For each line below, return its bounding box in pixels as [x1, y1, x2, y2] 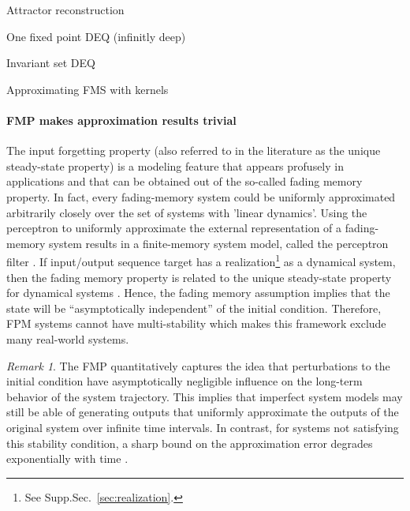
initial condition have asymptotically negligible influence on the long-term [6, 373, 363, 389]
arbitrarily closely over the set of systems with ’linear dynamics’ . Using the [6, 204, 367, 220]
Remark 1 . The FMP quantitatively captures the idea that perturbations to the [6, 357, 390, 374]
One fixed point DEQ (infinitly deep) [6, 28, 186, 44]
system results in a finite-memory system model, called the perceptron [49, 235, 389, 251]
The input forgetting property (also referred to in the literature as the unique [6, 142, 381, 159]
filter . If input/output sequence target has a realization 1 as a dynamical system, [6, 251, 396, 269]
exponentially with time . [6, 450, 129, 467]
